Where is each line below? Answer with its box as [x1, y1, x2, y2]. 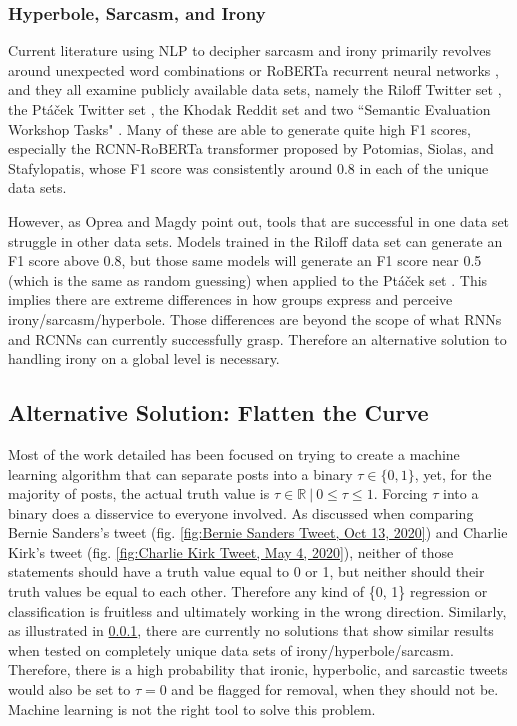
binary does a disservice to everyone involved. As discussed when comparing [8, 502, 474, 523]
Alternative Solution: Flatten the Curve [8, 397, 429, 428]
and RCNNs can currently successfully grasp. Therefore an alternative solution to [8, 328, 507, 349]
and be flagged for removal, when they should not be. [171, 679, 499, 700]
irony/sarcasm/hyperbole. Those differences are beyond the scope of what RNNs [8, 308, 502, 329]
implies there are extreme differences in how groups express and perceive [8, 289, 453, 310]
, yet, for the [414, 463, 492, 484]
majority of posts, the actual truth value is [8, 483, 270, 504]
